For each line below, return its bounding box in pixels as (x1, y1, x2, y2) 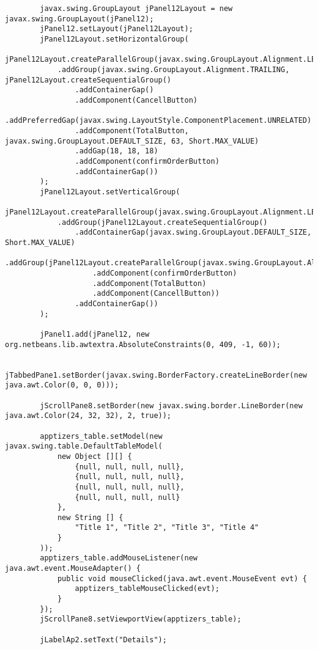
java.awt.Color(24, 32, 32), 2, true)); (5, 411, 172, 420)
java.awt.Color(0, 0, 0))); (5, 381, 119, 390)
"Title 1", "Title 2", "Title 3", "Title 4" (75, 523, 259, 532)
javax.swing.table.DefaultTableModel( (5, 442, 163, 451)
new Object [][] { (57, 452, 132, 461)
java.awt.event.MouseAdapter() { (5, 564, 141, 573)
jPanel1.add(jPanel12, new (40, 330, 150, 339)
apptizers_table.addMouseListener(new (40, 554, 198, 563)
